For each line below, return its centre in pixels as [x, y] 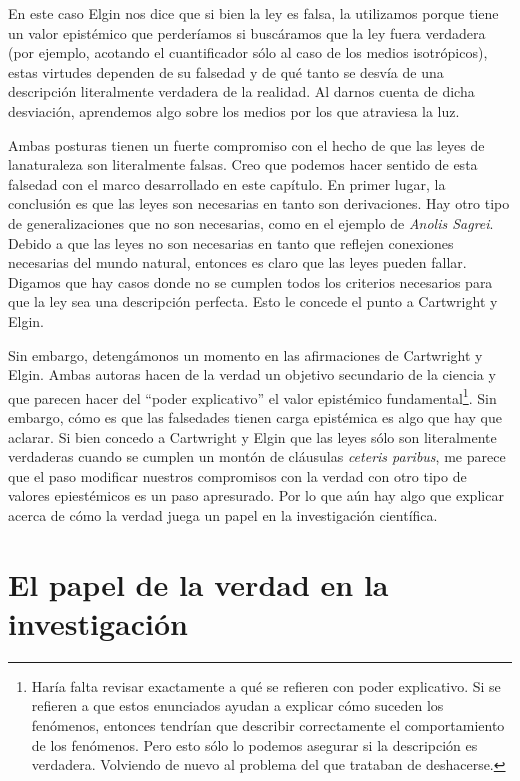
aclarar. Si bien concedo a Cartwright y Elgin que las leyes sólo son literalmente [252, 436]
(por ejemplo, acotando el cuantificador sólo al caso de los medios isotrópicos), [248, 52]
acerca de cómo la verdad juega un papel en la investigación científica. [223, 514]
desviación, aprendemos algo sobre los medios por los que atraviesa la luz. [234, 110]
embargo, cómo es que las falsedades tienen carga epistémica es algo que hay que [255, 416]
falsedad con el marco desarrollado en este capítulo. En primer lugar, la [227, 183]
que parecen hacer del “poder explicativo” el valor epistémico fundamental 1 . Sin [252, 396]
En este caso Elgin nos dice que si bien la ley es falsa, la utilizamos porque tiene [253, 13]
